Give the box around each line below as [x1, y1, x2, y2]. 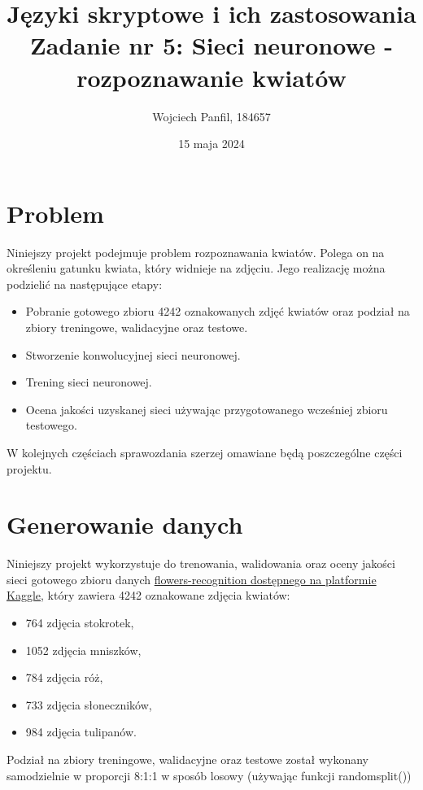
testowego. [25, 417, 77, 434]
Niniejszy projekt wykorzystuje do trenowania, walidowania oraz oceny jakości [7, 555, 395, 572]
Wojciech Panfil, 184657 [152, 107, 271, 124]
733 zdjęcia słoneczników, [25, 696, 152, 713]
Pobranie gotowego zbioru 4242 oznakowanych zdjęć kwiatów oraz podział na [25, 303, 410, 320]
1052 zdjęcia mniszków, [25, 641, 142, 658]
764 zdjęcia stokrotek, [25, 614, 134, 631]
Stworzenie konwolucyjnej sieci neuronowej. [25, 346, 241, 363]
